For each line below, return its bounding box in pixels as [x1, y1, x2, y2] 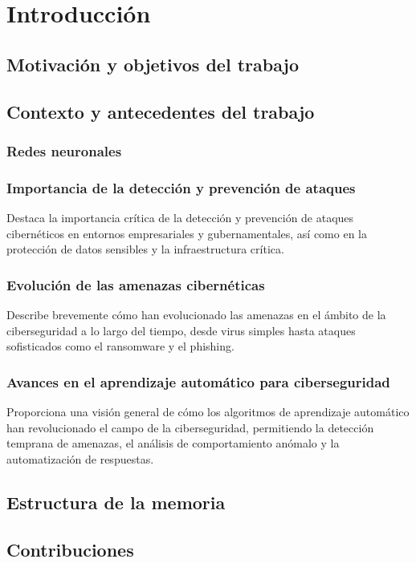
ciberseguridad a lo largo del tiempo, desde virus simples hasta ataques [6, 322, 356, 338]
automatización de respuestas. [6, 450, 154, 467]
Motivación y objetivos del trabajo [6, 51, 299, 76]
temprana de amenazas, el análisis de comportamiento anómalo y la [6, 435, 340, 452]
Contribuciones [6, 537, 134, 561]
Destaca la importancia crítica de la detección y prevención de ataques [6, 209, 354, 225]
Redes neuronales [6, 140, 122, 160]
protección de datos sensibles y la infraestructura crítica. [6, 241, 284, 257]
